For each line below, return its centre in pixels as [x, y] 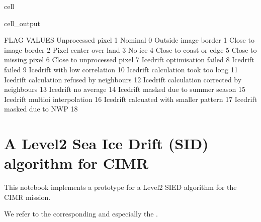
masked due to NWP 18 [41, 109]
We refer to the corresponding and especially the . [81, 214]
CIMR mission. [27, 197]
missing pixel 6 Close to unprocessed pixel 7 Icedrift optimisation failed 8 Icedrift [129, 60]
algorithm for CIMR [76, 163]
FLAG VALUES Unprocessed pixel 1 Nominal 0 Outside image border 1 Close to [129, 40]
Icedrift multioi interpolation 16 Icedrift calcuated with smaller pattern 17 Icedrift [131, 99]
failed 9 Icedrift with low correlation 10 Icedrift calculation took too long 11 [121, 69]
